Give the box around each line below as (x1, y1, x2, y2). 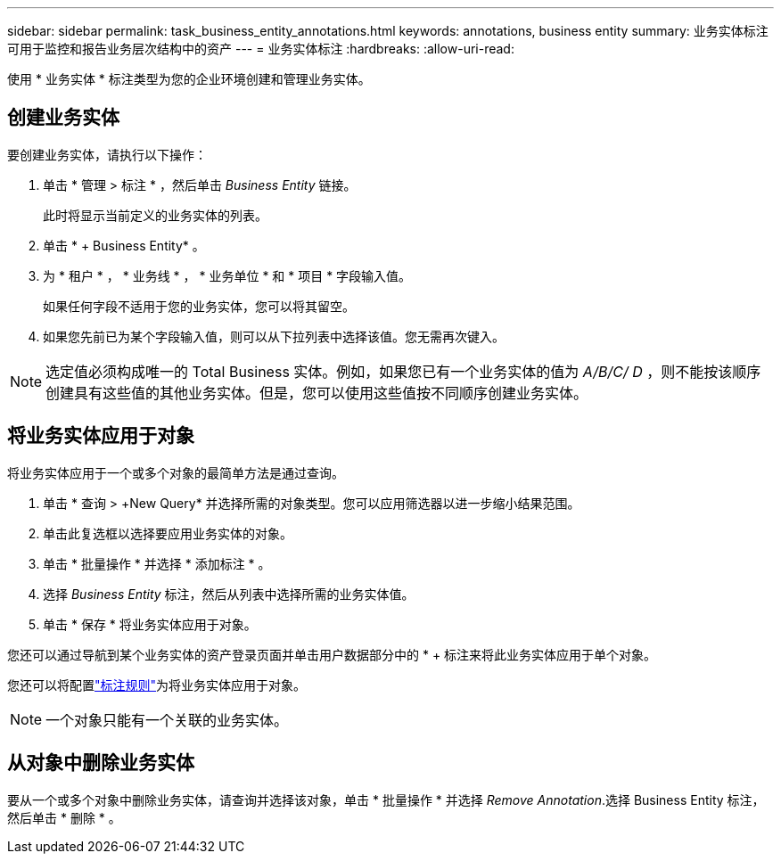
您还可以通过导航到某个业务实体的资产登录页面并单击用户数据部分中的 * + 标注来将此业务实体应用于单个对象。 (7, 646, 657, 662)
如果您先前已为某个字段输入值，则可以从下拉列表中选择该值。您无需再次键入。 (43, 328, 505, 344)
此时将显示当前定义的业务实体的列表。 (43, 207, 267, 223)
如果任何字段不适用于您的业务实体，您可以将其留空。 (43, 298, 355, 314)
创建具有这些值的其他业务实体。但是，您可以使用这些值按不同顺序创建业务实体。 (45, 383, 588, 402)
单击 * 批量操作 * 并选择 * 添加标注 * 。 (43, 555, 271, 571)
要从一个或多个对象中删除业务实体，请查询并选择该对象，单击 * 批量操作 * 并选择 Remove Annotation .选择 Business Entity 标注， (7, 791, 765, 808)
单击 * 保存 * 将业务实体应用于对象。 (43, 616, 257, 632)
